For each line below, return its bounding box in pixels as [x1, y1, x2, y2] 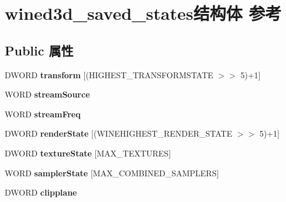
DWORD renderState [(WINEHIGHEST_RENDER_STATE [5, 127, 232, 140]
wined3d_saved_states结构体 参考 [5, 1, 282, 25]
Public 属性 [5, 41, 74, 59]
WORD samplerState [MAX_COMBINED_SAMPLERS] [5, 166, 219, 179]
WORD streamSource [5, 88, 90, 100]
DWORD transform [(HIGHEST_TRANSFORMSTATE [5, 68, 213, 81]
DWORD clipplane [5, 186, 77, 198]
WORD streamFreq [5, 107, 81, 120]
